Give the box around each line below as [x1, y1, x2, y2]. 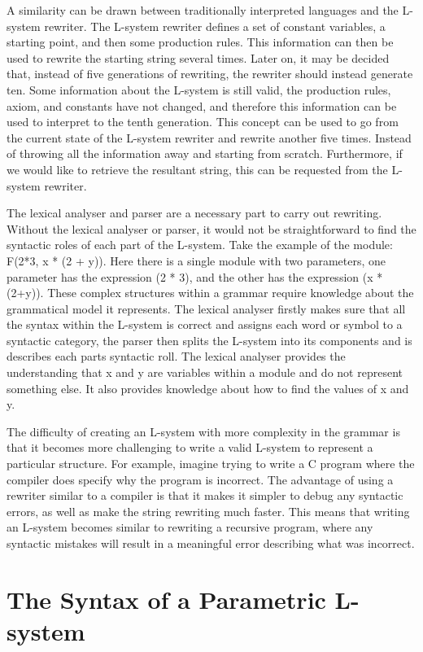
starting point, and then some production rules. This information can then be [7, 33, 394, 50]
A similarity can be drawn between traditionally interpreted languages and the [7, 2, 399, 18]
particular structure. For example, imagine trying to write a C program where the [7, 455, 415, 472]
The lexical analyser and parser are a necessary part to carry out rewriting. [7, 204, 382, 221]
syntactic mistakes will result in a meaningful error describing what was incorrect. [7, 535, 415, 551]
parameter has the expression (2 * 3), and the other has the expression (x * [7, 268, 383, 285]
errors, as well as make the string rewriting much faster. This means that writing [7, 502, 410, 519]
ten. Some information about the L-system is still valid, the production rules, [7, 81, 391, 98]
